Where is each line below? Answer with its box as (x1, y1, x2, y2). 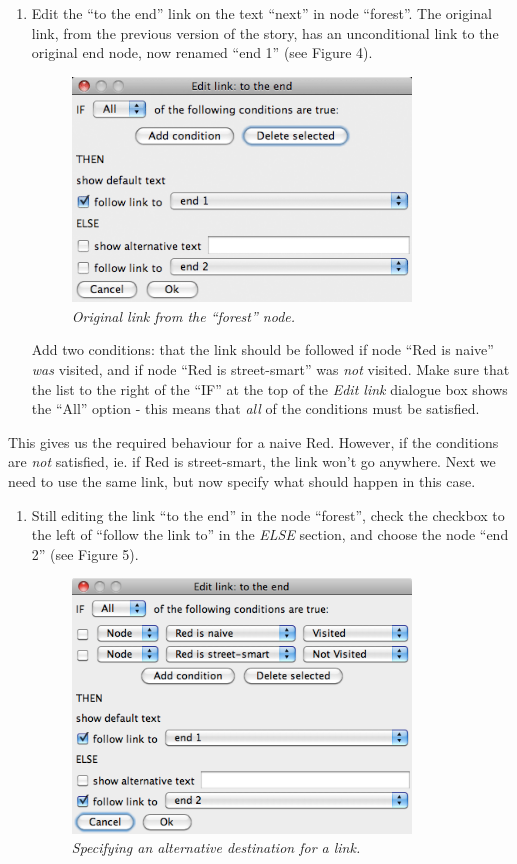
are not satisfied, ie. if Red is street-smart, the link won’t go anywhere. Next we (8, 451, 496, 472)
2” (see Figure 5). (31, 543, 139, 564)
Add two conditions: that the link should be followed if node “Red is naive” (31, 339, 494, 360)
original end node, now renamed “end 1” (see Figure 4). (31, 42, 373, 63)
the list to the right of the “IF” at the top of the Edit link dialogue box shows (31, 378, 508, 399)
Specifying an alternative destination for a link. (71, 837, 361, 858)
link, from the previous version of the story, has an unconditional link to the (31, 22, 499, 43)
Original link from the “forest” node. (71, 305, 296, 326)
